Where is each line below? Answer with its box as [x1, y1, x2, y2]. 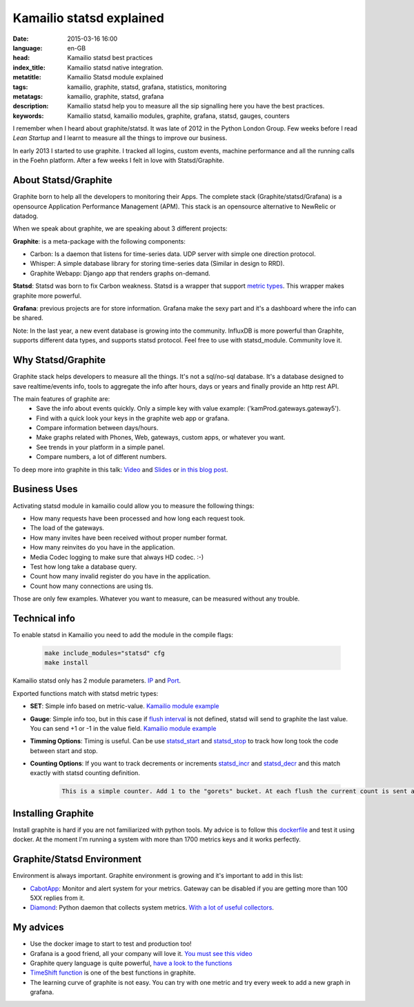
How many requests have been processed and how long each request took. [30, 514, 246, 522]
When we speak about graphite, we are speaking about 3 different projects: [12, 224, 228, 233]
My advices [12, 921, 64, 933]
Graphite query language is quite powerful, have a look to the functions [30, 959, 233, 968]
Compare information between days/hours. [36, 424, 159, 432]
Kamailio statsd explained [12, 10, 165, 26]
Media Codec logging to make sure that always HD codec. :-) [30, 553, 204, 561]
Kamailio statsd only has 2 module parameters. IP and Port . [12, 676, 181, 685]
